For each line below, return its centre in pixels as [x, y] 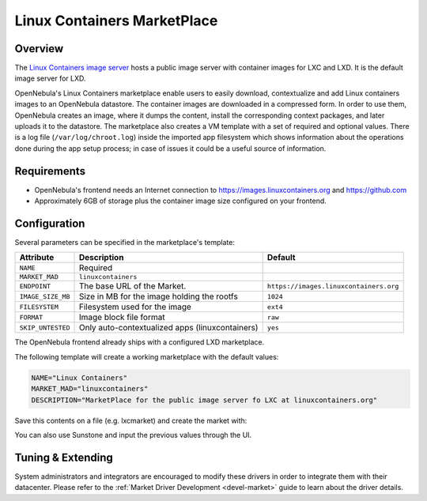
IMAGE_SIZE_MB [45, 296]
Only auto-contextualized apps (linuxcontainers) [168, 328]
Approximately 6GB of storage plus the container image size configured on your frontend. [181, 201]
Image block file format [122, 318]
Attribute [37, 258]
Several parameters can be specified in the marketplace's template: [125, 242]
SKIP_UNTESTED [45, 328]
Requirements [50, 171]
